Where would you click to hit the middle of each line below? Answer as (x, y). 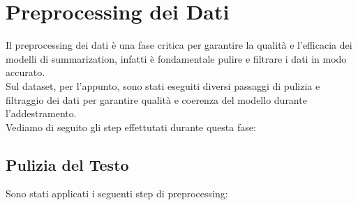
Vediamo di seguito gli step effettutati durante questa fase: (131, 127)
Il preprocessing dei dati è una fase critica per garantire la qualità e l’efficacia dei (179, 45)
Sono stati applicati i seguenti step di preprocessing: (117, 193)
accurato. (25, 72)
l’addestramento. (41, 113)
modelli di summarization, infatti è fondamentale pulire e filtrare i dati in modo (176, 58)
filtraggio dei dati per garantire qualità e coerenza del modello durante (156, 99)
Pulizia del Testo (67, 164)
